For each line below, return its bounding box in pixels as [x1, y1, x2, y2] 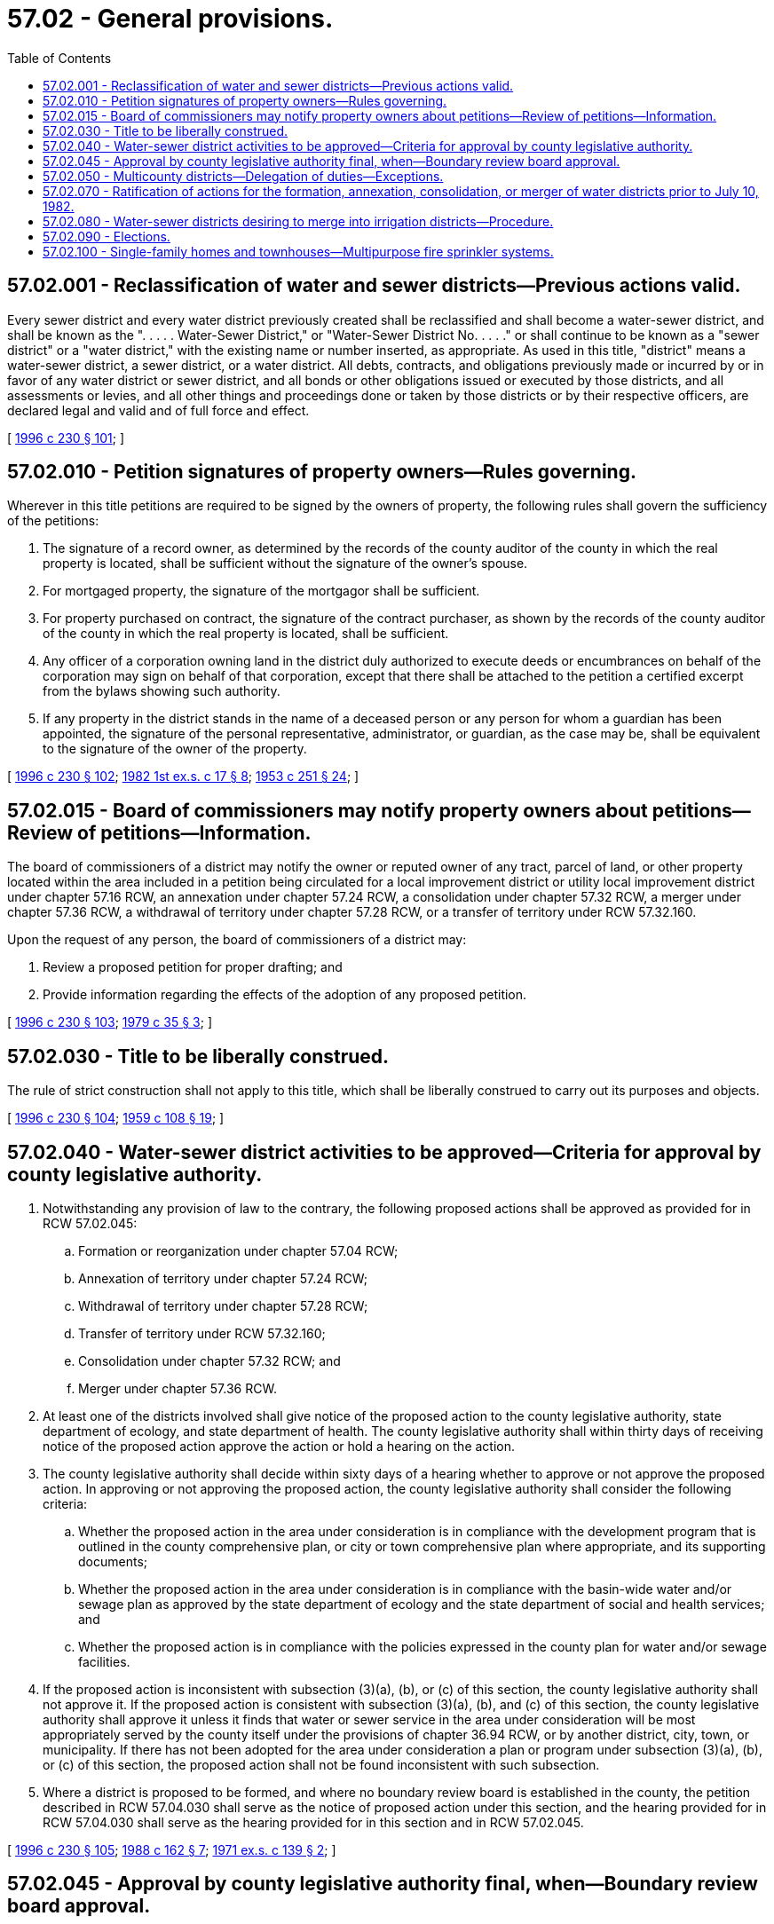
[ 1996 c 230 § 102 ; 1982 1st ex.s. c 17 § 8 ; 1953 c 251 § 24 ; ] [7, 769, 359, 785]
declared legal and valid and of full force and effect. [7, 402, 310, 418]
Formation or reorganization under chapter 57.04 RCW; [78, 1242, 399, 1258]
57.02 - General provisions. [7, 4, 334, 34]
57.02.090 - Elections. [43, 228, 170, 244]
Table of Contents [7, 50, 112, 66]
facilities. [78, 1653, 130, 1669]
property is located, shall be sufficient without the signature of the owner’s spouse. [43, 556, 528, 572]
